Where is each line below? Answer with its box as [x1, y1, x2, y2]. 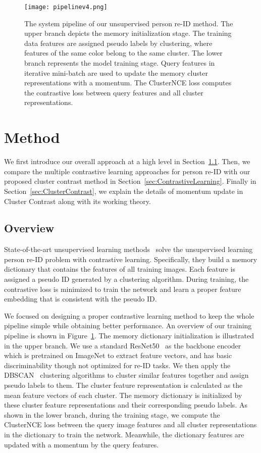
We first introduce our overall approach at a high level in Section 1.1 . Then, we [4, 156, 250, 167]
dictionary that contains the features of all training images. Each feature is [4, 264, 236, 274]
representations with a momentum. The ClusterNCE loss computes [24, 77, 232, 88]
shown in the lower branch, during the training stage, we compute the [4, 409, 220, 420]
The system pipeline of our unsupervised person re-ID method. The [24, 18, 233, 28]
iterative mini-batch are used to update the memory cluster [24, 67, 208, 78]
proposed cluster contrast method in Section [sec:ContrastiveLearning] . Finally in [4, 176, 256, 186]
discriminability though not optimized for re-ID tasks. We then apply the [4, 360, 231, 370]
